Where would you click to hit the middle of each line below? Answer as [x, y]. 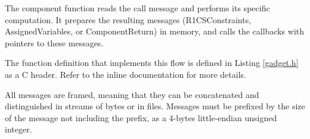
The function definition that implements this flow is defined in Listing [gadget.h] [152, 63]
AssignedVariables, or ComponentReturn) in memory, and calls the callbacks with [155, 31]
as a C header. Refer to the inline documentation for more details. [125, 74]
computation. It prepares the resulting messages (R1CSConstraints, [128, 19]
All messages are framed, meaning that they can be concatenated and [132, 94]
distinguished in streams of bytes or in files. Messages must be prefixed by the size [155, 106]
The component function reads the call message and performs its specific [137, 8]
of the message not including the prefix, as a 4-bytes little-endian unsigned [141, 117]
